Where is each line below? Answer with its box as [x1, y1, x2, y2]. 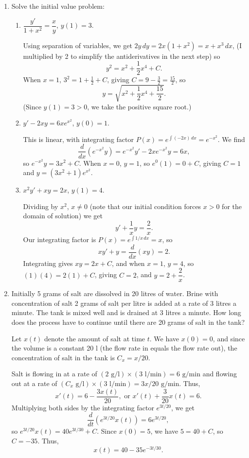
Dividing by [23, 201, 58, 211]
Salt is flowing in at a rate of [11, 369, 97, 379]
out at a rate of [11, 378, 57, 388]
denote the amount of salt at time [44, 333, 145, 343]
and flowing [202, 369, 237, 379]
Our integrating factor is [23, 234, 96, 244]
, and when [111, 258, 145, 268]
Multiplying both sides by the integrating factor [11, 402, 154, 412]
